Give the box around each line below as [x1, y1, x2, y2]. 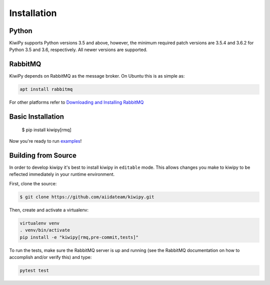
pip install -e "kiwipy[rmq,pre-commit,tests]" [19, 234, 138, 240]
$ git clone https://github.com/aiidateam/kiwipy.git [19, 194, 154, 200]
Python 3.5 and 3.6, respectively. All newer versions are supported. [9, 47, 147, 53]
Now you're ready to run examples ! [9, 138, 82, 144]
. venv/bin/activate [19, 227, 70, 233]
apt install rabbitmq [19, 87, 73, 92]
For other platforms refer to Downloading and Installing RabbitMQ [9, 99, 144, 105]
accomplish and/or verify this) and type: [9, 254, 92, 260]
